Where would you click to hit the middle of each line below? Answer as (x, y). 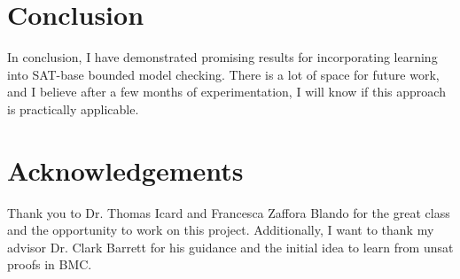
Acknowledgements (125, 170)
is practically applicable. (73, 108)
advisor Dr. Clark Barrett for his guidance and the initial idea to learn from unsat (230, 247)
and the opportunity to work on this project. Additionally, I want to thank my (221, 230)
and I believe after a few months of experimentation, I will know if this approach (226, 92)
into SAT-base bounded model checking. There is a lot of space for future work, (223, 74)
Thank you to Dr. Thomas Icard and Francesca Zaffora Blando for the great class (229, 212)
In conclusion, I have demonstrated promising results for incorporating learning (222, 57)
